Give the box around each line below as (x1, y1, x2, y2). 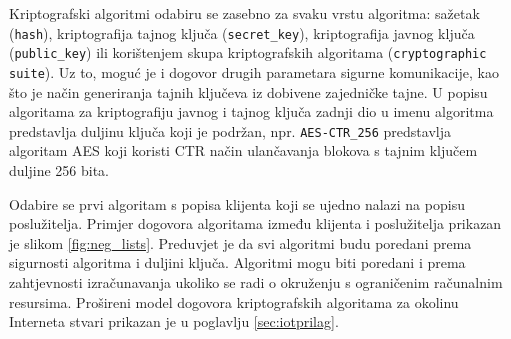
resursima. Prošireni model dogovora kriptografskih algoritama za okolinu (9, 291, 459, 312)
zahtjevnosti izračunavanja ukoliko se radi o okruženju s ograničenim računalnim (9, 271, 503, 292)
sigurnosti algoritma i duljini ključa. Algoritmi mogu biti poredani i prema (9, 252, 466, 273)
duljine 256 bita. (9, 160, 109, 180)
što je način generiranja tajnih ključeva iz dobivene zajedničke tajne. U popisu (9, 81, 488, 102)
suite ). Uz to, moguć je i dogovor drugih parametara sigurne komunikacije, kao (9, 61, 499, 82)
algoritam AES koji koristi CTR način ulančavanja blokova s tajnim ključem (9, 140, 478, 161)
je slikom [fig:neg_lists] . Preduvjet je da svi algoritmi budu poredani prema (9, 232, 472, 253)
